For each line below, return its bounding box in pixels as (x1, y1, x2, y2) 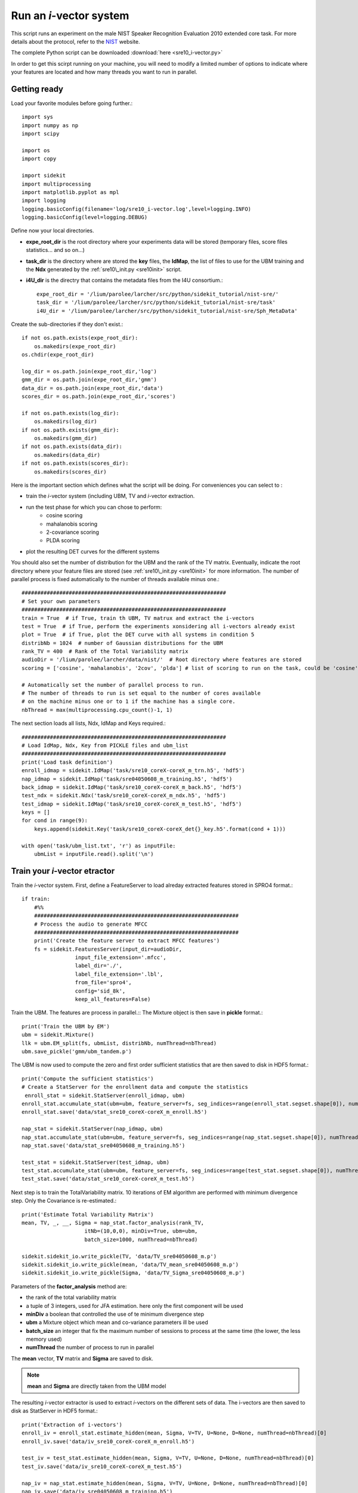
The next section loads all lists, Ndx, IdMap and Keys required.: (11, 720, 166, 727)
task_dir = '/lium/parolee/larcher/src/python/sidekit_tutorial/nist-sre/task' (36, 299, 276, 306)
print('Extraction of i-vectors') (21, 1421, 122, 1428)
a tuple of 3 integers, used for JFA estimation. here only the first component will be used (26, 1302, 243, 1309)
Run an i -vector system (11, 9, 129, 22)
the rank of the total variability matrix (26, 1294, 116, 1301)
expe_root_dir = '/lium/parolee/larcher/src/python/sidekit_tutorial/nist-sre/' (36, 290, 279, 297)
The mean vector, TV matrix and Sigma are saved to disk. (11, 1354, 153, 1362)
